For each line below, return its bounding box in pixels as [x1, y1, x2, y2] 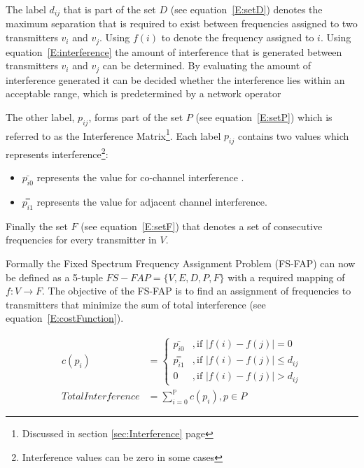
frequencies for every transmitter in [6, 232, 157, 247]
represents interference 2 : [6, 144, 108, 161]
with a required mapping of [227, 269, 345, 284]
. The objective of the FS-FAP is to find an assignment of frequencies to [42, 283, 351, 298]
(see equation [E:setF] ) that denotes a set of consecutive [80, 218, 323, 233]
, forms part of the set [88, 109, 183, 124]
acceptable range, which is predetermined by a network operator [6, 86, 281, 101]
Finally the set [6, 218, 68, 233]
